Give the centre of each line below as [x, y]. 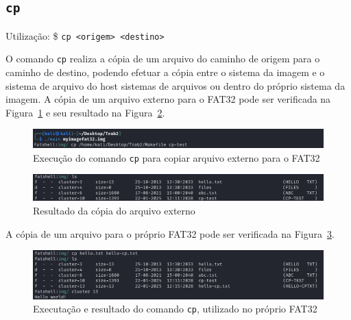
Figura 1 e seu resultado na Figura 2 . [85, 112]
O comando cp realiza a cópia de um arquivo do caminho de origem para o [163, 59]
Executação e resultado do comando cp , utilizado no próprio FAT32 [175, 309]
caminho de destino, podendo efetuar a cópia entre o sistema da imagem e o [165, 72]
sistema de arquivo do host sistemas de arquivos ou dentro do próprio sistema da [175, 85]
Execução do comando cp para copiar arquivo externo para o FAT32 [177, 157]
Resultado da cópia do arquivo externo [114, 210]
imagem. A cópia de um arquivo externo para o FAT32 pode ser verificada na [168, 99]
